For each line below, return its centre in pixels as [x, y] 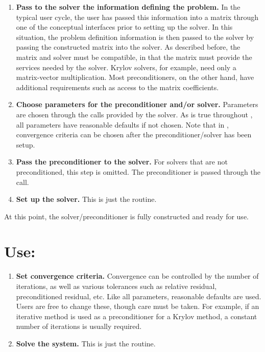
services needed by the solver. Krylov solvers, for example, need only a [126, 67]
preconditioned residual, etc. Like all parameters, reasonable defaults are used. [139, 296]
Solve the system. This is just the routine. [86, 343]
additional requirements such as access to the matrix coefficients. [117, 87]
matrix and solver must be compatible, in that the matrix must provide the [134, 57]
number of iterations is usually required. [79, 326]
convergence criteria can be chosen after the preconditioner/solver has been [134, 134]
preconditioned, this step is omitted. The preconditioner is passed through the [138, 171]
